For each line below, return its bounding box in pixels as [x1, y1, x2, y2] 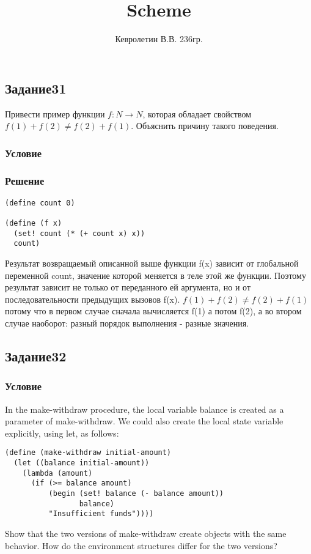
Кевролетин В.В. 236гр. [115, 32, 203, 45]
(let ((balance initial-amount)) [13, 459, 150, 468]
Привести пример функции [5, 107, 105, 120]
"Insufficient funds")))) [48, 509, 154, 519]
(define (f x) [5, 219, 62, 228]
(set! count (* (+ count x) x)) [13, 229, 145, 238]
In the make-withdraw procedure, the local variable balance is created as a [5, 402, 284, 415]
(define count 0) [5, 198, 75, 207]
